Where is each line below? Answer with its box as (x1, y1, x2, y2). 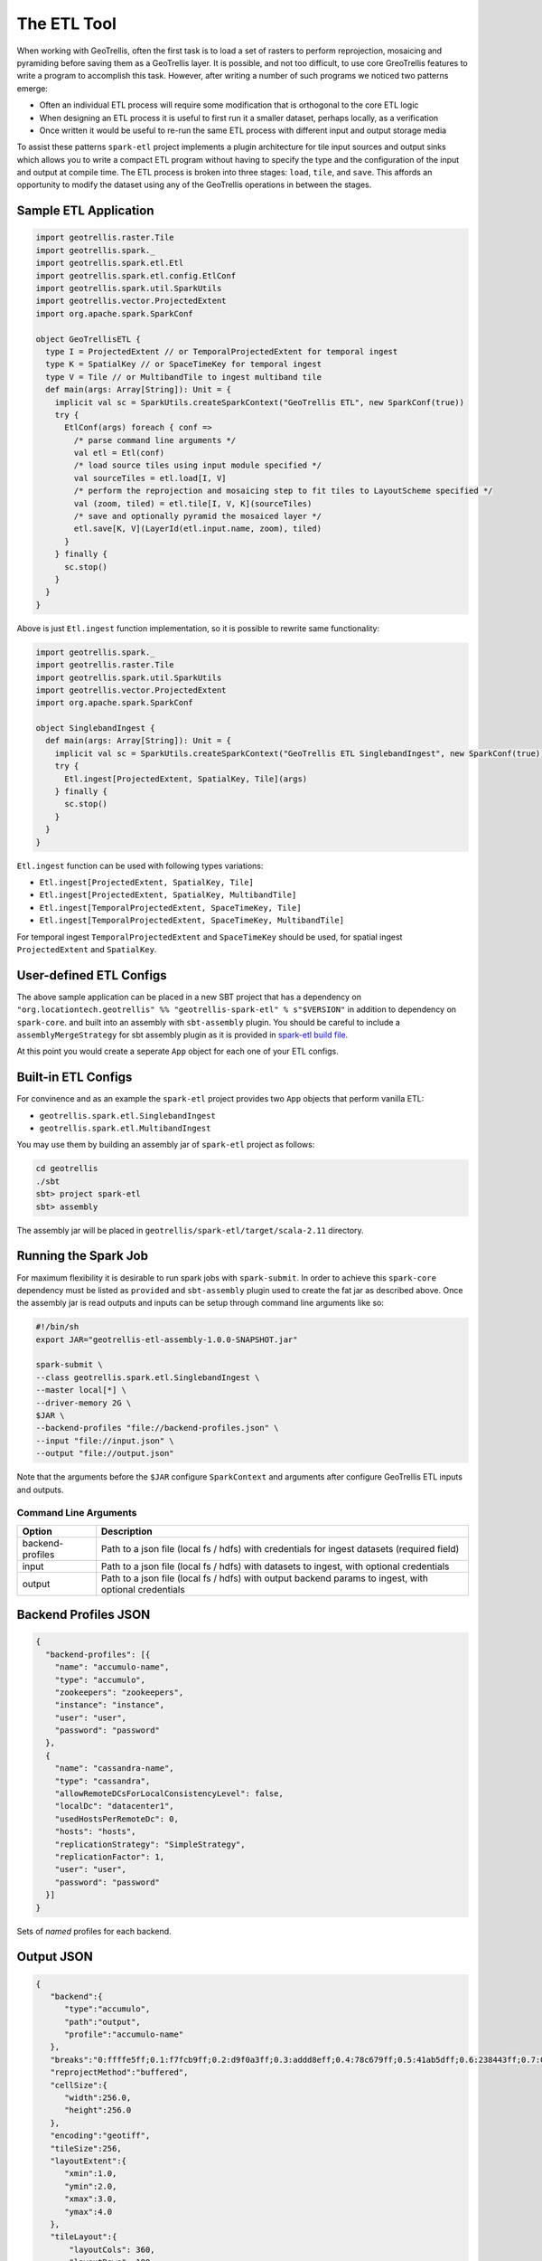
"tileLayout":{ (50, 2232, 117, 2242)
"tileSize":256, (50, 2143, 122, 2153)
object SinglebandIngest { (35, 724, 155, 733)
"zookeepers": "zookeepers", (54, 1687, 184, 1698)
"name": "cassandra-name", (54, 1764, 175, 1774)
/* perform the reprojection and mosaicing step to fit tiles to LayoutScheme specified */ (73, 486, 493, 497)
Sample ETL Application (16, 203, 154, 219)
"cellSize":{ (50, 2080, 108, 2090)
